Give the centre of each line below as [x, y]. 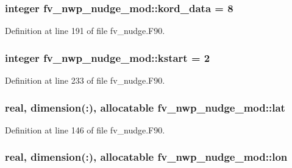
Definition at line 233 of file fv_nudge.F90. [85, 80]
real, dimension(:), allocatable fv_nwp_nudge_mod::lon [146, 157]
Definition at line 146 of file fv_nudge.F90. [85, 129]
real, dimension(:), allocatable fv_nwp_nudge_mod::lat [145, 107]
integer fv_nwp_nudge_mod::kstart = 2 [108, 57]
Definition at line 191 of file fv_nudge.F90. [85, 31]
